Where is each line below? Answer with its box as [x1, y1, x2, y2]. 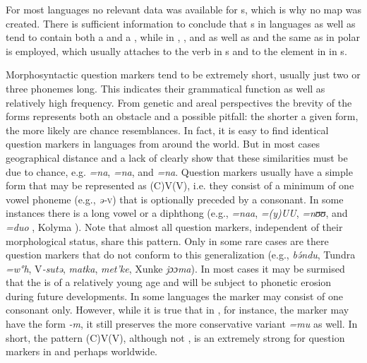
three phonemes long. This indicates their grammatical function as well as [6, 81, 325, 95]
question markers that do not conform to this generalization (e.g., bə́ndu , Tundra [6, 247, 356, 262]
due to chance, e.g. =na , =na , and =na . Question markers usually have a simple [6, 164, 353, 179]
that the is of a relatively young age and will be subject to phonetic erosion [6, 275, 332, 290]
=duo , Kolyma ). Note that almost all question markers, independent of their [6, 219, 343, 234]
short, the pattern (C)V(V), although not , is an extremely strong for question [6, 330, 345, 345]
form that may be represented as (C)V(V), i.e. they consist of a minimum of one [6, 178, 354, 193]
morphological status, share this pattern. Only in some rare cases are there [6, 233, 329, 248]
